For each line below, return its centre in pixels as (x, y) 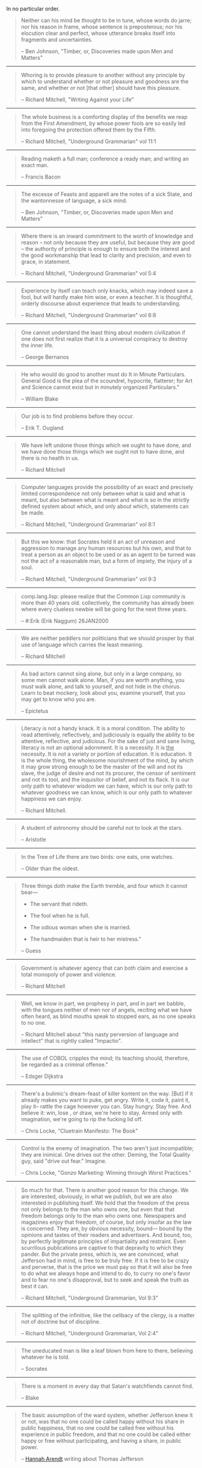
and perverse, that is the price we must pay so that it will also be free (106, 1267)
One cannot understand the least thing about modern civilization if (103, 332)
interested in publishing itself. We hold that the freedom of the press (105, 1203)
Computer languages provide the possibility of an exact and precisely (107, 487)
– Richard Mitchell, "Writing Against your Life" (77, 100)
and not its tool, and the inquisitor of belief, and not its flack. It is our (105, 780)
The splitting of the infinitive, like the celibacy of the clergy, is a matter (108, 1315)
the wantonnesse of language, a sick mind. (74, 201)
